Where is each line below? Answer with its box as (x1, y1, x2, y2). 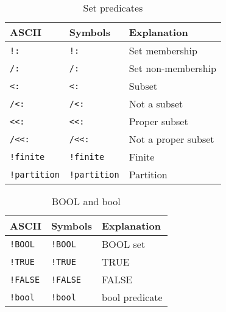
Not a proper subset (129, 132, 214, 146)
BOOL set (101, 237, 146, 251)
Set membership (129, 43, 197, 57)
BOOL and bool (51, 194, 121, 208)
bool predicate (101, 290, 163, 304)
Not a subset (129, 96, 183, 111)
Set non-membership (129, 61, 216, 75)
